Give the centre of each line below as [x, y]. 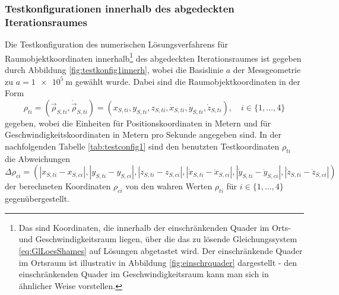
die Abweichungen [38, 158]
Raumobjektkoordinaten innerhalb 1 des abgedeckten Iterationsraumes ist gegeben [153, 57]
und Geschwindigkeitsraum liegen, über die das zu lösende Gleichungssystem [158, 239]
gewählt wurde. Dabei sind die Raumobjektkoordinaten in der [188, 81]
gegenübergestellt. [37, 199]
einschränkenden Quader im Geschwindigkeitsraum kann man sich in [144, 274]
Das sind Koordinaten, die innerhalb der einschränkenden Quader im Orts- [155, 227]
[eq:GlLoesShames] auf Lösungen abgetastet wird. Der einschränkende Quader [161, 250]
